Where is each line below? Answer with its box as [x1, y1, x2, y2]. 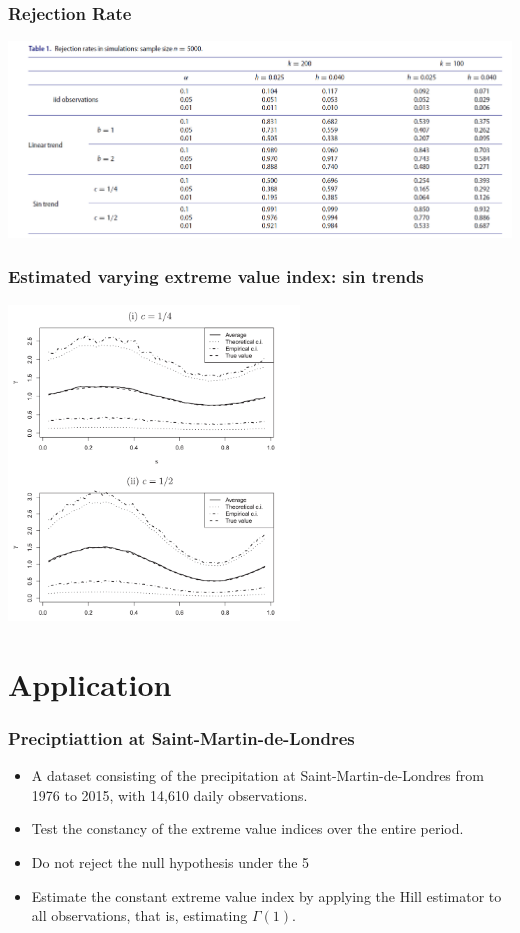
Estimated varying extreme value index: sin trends [8, 264, 424, 289]
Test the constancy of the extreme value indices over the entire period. [31, 818, 464, 839]
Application [8, 663, 172, 704]
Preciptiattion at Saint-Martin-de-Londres [8, 725, 355, 750]
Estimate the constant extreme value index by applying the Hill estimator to [31, 885, 502, 906]
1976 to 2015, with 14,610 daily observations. [31, 784, 308, 805]
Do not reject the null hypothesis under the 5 [31, 852, 310, 872]
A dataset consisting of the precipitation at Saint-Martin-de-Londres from [31, 765, 484, 786]
